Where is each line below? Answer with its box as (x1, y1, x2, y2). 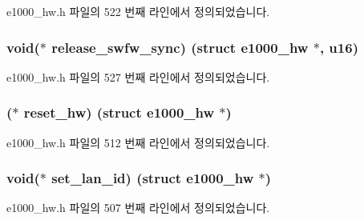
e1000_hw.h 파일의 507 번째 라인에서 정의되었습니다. (6, 199, 270, 216)
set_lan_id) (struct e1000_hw (51, 168, 254, 188)
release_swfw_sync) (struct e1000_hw (51, 37, 309, 57)
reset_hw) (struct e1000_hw (23, 102, 215, 122)
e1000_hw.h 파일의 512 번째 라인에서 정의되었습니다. (6, 134, 270, 150)
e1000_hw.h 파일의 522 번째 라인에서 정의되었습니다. (6, 3, 270, 19)
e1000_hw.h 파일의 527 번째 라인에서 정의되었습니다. (6, 68, 270, 85)
